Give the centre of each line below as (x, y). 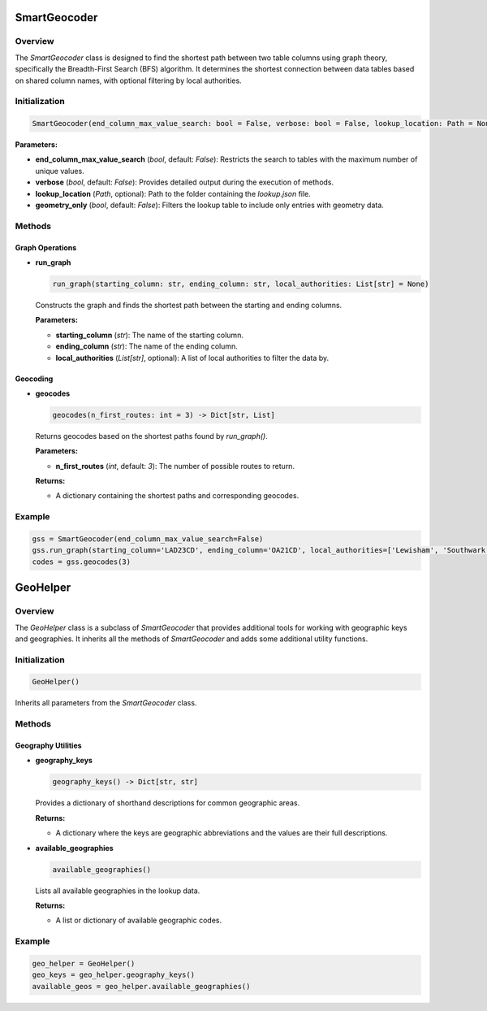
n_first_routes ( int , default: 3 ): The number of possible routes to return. (175, 466)
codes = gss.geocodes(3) (82, 562)
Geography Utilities (48, 745)
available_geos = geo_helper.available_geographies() (141, 986)
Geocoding (34, 379)
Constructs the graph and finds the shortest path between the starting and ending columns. (189, 305)
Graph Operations (46, 247)
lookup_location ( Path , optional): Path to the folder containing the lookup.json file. (173, 193)
